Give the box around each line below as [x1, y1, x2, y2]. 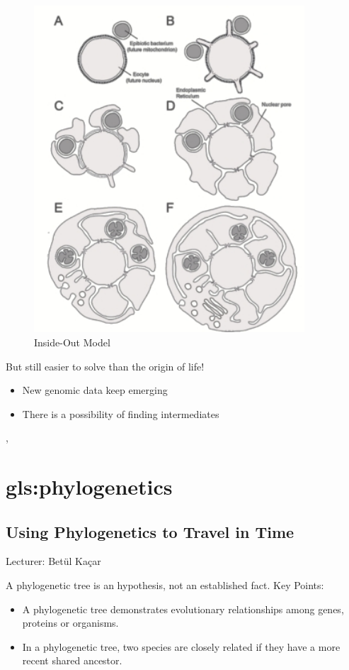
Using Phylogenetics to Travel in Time [6, 520, 294, 542]
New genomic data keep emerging [22, 383, 168, 397]
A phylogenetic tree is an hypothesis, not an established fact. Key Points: [6, 578, 324, 593]
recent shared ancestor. [22, 653, 122, 668]
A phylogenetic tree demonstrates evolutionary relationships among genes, [22, 601, 344, 616]
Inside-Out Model [34, 334, 110, 349]
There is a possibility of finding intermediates [22, 406, 219, 421]
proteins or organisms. [22, 615, 119, 630]
